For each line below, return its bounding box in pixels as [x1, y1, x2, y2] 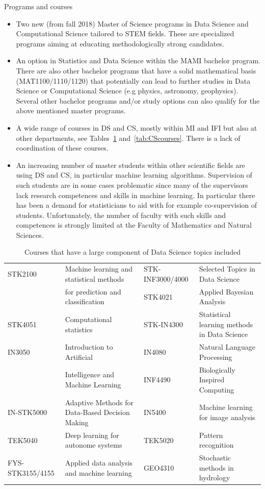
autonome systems [65, 439, 122, 450]
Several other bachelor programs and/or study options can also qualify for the [16, 95, 260, 106]
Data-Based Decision [65, 407, 130, 418]
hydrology [199, 472, 230, 483]
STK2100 [8, 268, 37, 279]
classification [65, 296, 104, 307]
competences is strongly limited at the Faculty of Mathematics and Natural [16, 219, 252, 230]
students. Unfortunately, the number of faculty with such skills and [16, 209, 226, 220]
